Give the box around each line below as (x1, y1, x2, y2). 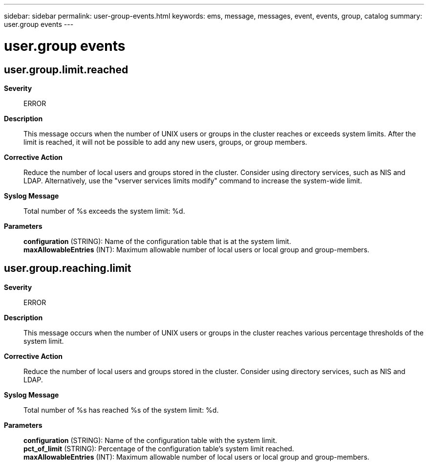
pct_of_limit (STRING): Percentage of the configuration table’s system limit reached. (23, 444, 294, 453)
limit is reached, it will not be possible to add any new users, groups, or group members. (23, 137, 307, 146)
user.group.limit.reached (4, 63, 128, 76)
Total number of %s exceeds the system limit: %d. (23, 206, 185, 215)
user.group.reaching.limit (4, 262, 131, 275)
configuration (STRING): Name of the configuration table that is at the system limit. (23, 237, 291, 245)
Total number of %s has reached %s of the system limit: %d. (23, 405, 219, 414)
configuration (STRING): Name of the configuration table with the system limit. (23, 436, 278, 444)
